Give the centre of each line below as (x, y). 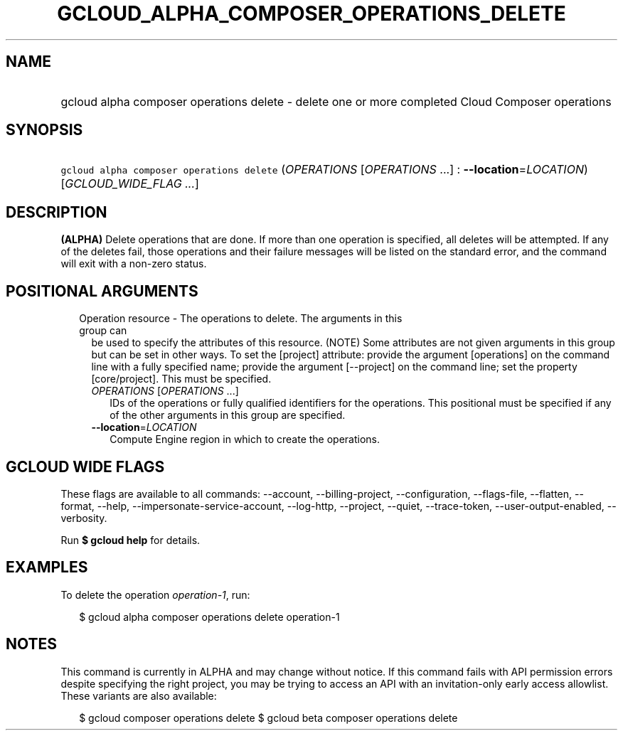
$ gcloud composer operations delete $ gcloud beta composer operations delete (268, 718)
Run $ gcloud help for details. (131, 540)
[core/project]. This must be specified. (181, 379)
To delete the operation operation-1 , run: (155, 594)
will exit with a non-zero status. (134, 264)
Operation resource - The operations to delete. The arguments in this (241, 319)
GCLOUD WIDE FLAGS (85, 466)
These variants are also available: (139, 695)
